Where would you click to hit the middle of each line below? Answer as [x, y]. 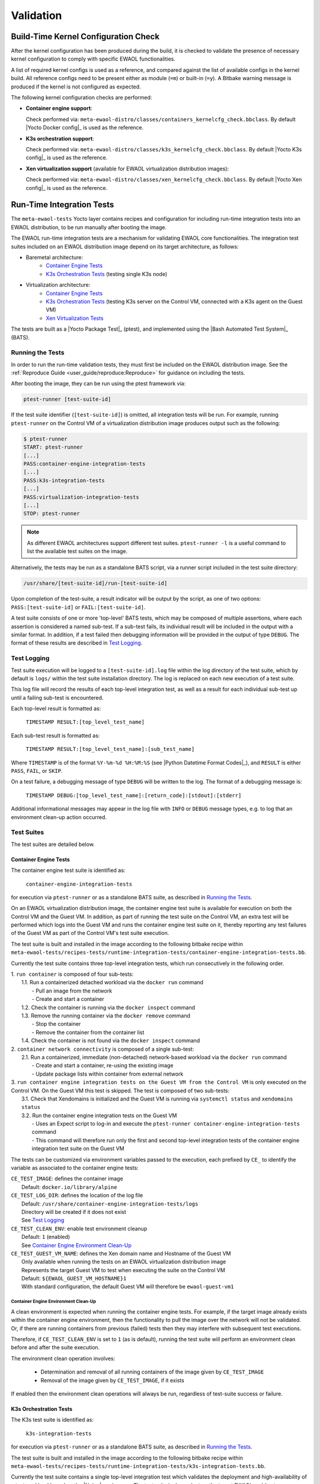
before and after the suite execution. [55, 1347]
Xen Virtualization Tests [75, 318]
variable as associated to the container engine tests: [75, 1168]
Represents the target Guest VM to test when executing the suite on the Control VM [123, 1270]
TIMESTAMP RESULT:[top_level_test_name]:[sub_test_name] [110, 749]
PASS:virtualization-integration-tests [81, 497]
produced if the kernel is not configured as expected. [76, 87]
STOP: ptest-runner [52, 514]
